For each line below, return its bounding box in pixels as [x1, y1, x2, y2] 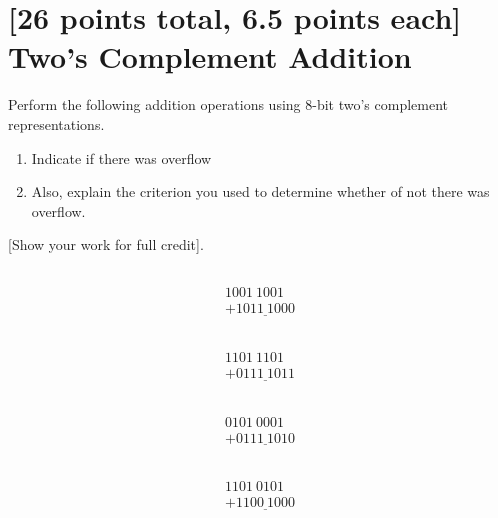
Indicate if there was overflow [31, 147, 212, 168]
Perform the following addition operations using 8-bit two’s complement [8, 94, 449, 115]
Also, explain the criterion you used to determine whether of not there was [31, 181, 490, 202]
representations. [8, 113, 105, 134]
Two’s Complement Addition [8, 36, 412, 77]
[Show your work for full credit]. [8, 234, 204, 255]
